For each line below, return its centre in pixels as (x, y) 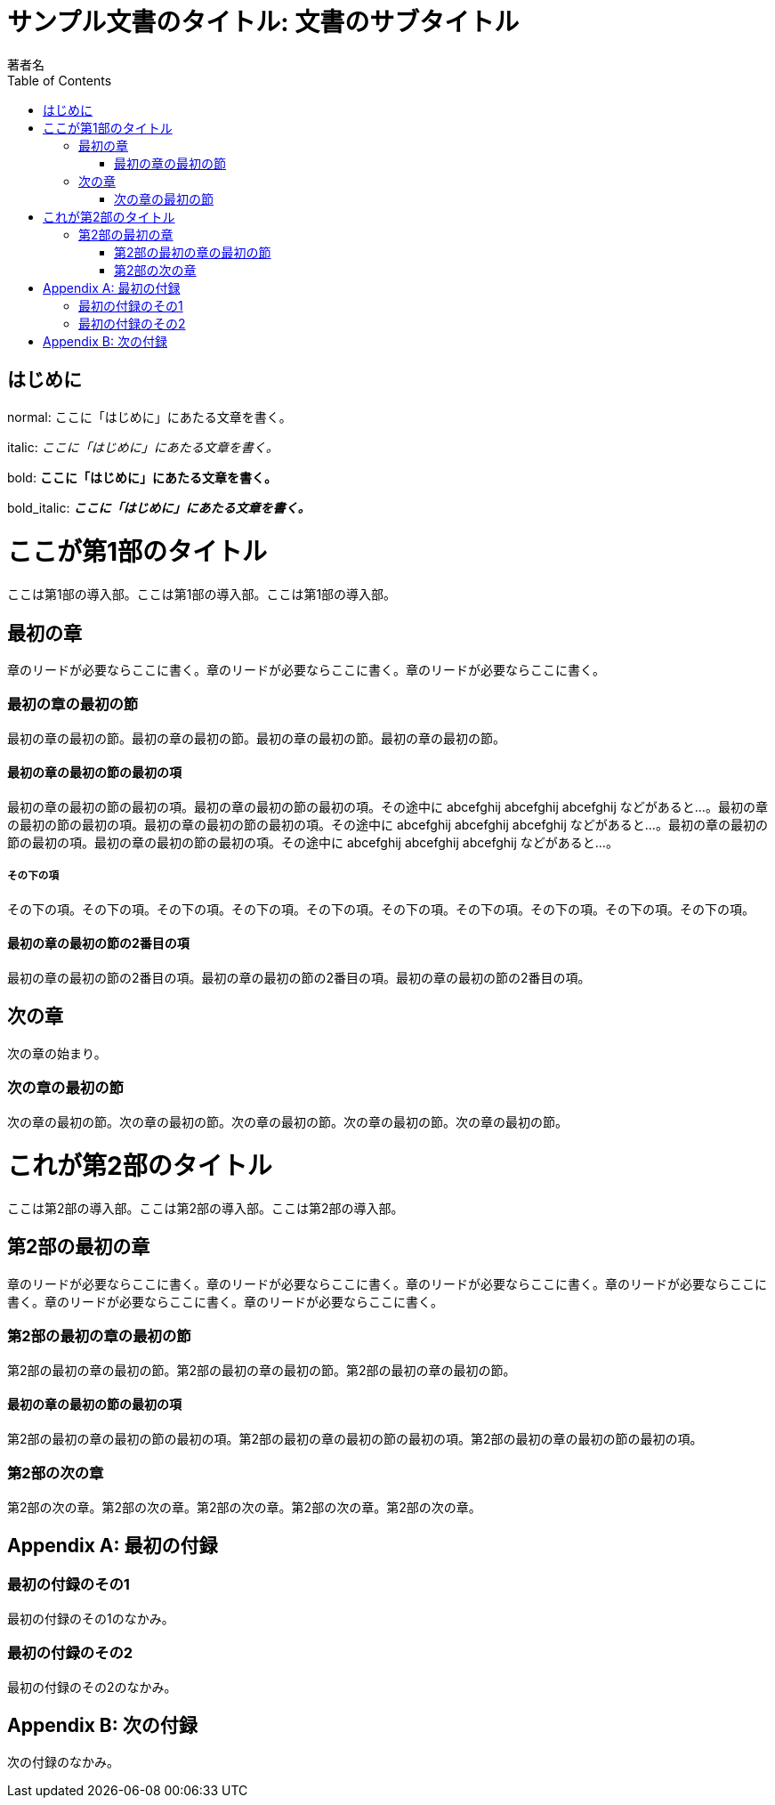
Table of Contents (60, 80)
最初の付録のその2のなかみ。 (92, 1687)
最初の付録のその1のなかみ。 (91, 1618)
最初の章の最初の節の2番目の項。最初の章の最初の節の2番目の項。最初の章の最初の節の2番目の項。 (299, 977)
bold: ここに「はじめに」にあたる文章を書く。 (142, 477)
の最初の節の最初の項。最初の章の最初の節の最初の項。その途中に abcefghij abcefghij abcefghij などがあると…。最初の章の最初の (387, 824)
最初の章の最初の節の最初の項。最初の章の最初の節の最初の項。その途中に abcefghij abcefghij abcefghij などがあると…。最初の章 (387, 806)
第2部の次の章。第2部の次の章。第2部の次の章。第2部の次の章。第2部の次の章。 (244, 1507)
